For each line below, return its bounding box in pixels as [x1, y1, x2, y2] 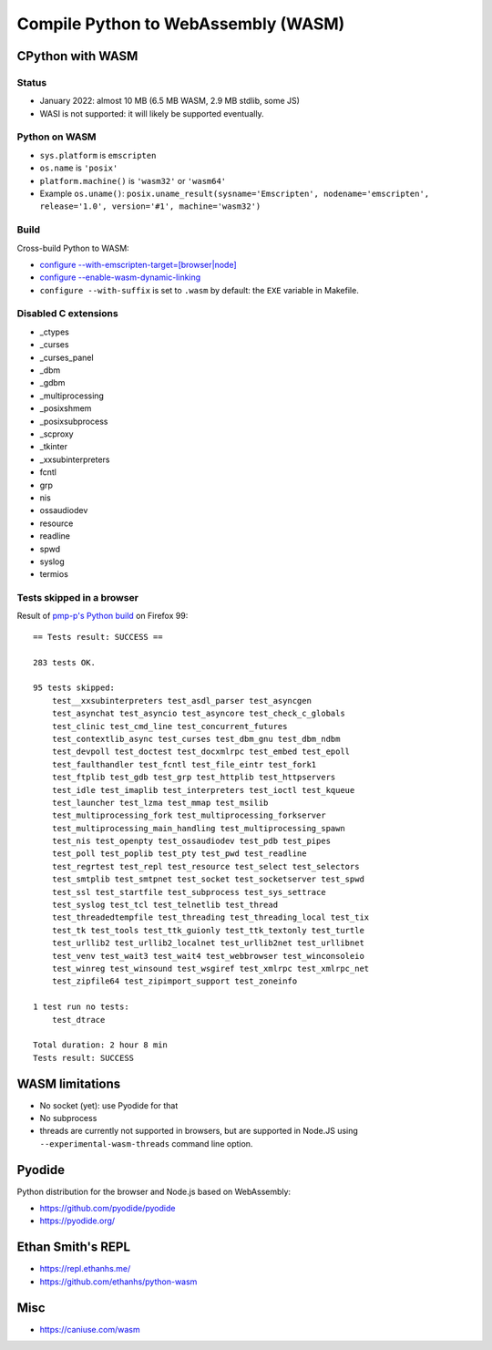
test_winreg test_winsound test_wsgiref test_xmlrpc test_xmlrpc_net [51, 963, 370, 974]
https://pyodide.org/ [39, 1215, 116, 1226]
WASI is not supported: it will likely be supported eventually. [39, 108, 264, 119]
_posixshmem [39, 403, 92, 414]
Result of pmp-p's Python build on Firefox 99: [16, 611, 189, 622]
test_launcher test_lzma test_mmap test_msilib [51, 798, 269, 808]
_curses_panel [39, 352, 95, 363]
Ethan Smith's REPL [16, 1240, 131, 1255]
